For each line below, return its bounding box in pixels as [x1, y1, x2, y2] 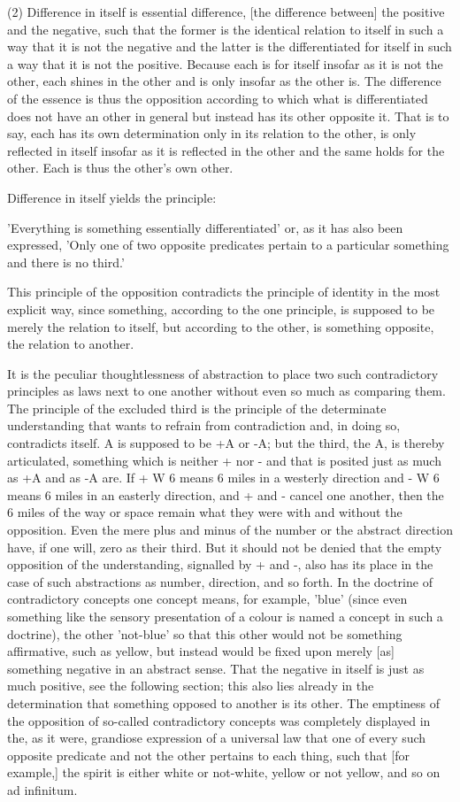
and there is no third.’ [7, 252, 125, 271]
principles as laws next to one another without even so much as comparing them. [7, 382, 446, 400]
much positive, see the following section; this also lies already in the [7, 676, 374, 695]
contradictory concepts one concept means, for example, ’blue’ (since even [7, 590, 408, 608]
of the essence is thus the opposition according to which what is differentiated [7, 89, 428, 107]
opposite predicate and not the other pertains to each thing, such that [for [7, 745, 410, 764]
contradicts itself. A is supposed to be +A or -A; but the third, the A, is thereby [7, 434, 445, 452]
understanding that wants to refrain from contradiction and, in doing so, [7, 416, 401, 435]
